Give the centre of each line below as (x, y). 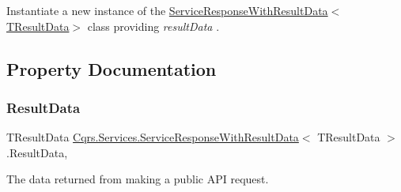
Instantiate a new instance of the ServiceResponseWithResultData (167, 10)
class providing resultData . (153, 26)
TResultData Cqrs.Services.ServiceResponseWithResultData (153, 137)
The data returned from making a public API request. (138, 179)
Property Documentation (112, 68)
